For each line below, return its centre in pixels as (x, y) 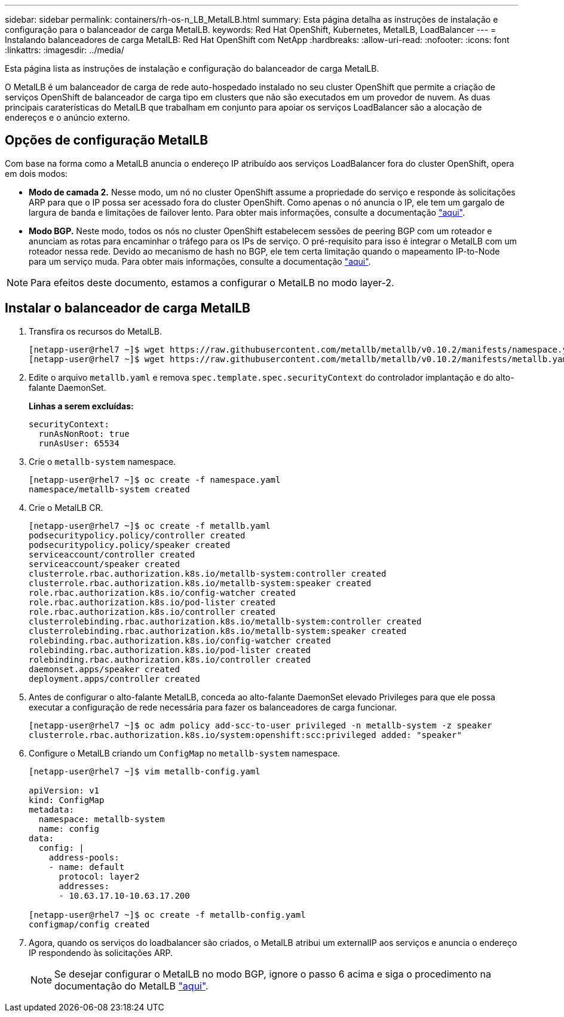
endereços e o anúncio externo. (68, 117)
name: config (69, 828)
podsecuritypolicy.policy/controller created (137, 535)
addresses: (84, 886)
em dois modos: (36, 173)
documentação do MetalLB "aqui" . (131, 986)
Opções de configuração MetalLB (107, 140)
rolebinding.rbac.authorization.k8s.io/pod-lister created (170, 650)
